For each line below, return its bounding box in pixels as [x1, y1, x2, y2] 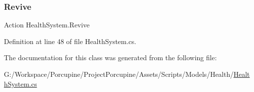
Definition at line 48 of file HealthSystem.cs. [4, 36, 137, 46]
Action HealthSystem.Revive [4, 20, 90, 30]
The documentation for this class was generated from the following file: [4, 52, 217, 63]
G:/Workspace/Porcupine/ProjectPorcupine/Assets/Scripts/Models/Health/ [4, 69, 234, 79]
